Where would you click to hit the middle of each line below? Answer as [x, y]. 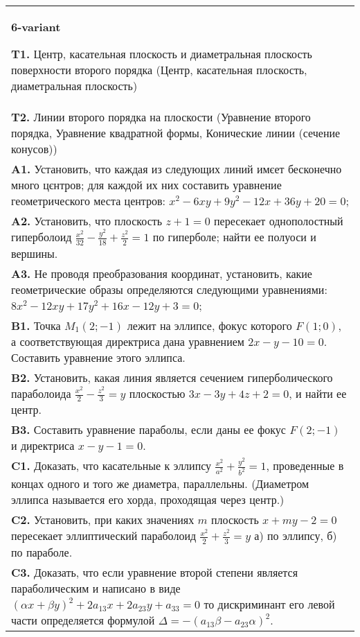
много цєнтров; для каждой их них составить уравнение [146, 185]
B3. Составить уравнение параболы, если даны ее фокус [148, 430]
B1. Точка [36, 325]
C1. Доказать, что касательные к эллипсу [111, 466]
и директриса [43, 446]
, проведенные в [305, 466]
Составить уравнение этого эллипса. [98, 357]
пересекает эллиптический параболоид [104, 536]
